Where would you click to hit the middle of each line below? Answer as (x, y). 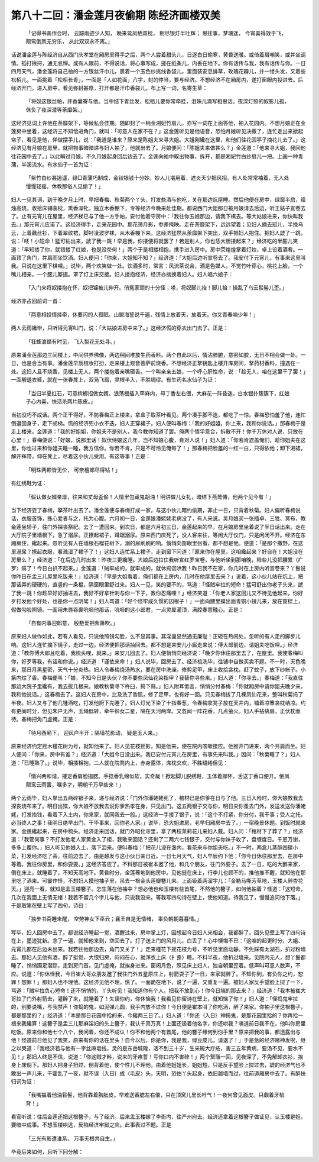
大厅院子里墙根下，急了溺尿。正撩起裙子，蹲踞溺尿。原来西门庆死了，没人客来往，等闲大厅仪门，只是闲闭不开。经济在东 (158, 535)
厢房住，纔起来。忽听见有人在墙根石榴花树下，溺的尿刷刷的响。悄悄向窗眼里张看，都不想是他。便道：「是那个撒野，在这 (157, 543)
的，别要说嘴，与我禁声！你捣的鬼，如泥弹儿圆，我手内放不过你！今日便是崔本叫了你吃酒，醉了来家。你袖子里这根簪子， (158, 1007)
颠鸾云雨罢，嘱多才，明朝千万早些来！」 (75, 785)
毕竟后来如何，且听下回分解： (47, 1152)
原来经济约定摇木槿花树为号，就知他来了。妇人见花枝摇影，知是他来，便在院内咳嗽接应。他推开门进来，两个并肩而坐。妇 (158, 746)
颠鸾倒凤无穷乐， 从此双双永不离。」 (69, 41)
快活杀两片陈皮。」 (73, 401)
